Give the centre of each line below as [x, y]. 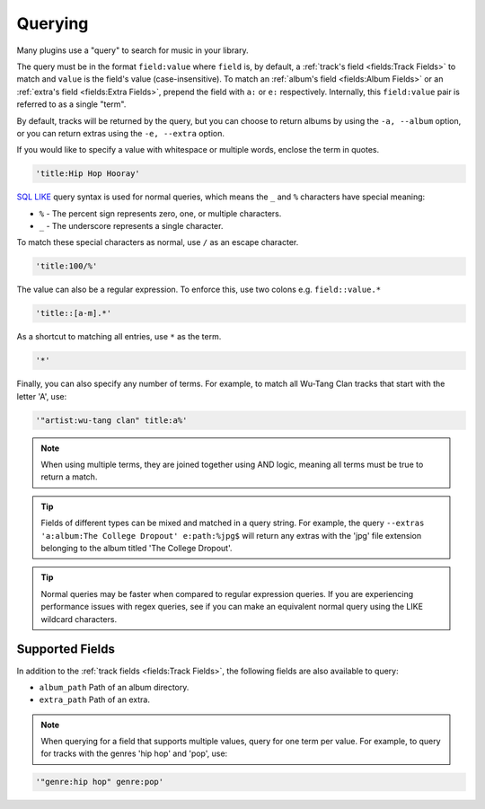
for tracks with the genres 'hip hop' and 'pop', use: [134, 753]
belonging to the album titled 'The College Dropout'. [137, 549]
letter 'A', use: [42, 396]
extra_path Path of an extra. [94, 699]
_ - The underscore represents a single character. [131, 226]
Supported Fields [66, 650]
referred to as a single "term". [71, 104]
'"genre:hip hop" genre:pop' [100, 782]
